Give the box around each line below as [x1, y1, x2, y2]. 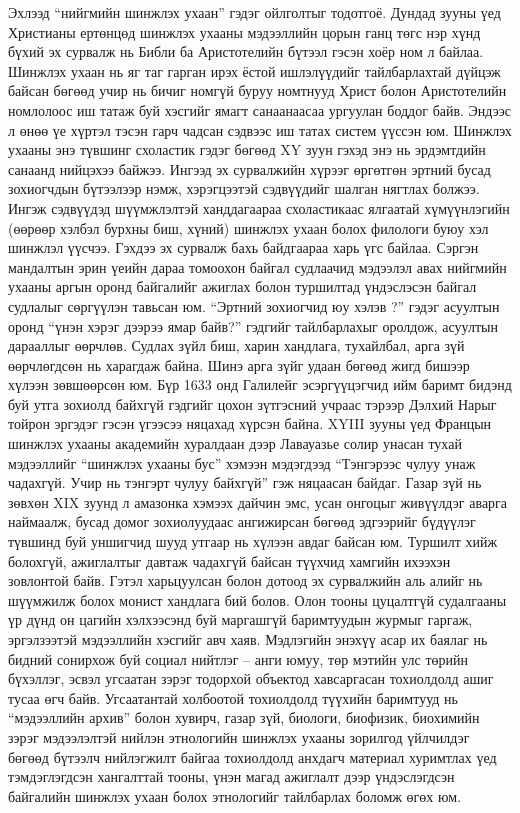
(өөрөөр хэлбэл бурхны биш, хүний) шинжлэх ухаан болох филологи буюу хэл [8, 217, 489, 238]
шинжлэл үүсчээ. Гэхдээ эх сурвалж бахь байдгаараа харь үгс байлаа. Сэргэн [8, 237, 479, 258]
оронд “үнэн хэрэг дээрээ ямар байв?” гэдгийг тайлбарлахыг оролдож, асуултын [8, 315, 498, 336]
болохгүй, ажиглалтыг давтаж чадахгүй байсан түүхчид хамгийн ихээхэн [8, 550, 451, 571]
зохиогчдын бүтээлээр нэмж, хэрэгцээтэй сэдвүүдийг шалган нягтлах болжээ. [8, 178, 480, 199]
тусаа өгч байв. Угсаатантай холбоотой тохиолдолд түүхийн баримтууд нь [8, 687, 458, 708]
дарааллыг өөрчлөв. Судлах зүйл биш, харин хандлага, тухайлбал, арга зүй [8, 335, 465, 356]
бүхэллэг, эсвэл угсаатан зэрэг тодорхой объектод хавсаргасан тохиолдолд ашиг [8, 668, 494, 689]
